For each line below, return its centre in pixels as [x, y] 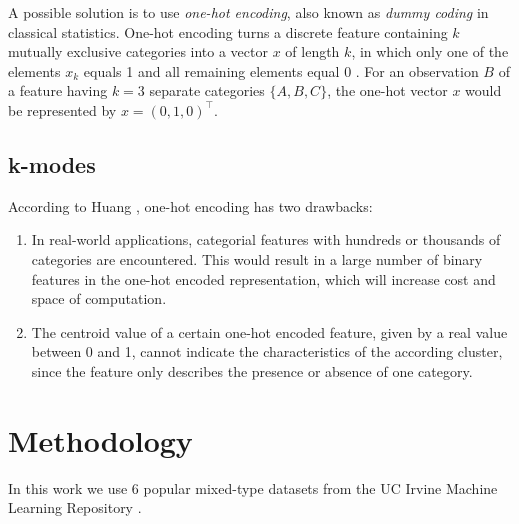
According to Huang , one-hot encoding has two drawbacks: [190, 205]
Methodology [100, 439]
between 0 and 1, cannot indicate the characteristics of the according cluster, [267, 351]
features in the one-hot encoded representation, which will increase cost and [263, 278]
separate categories [207, 90]
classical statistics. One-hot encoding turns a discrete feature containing [228, 31]
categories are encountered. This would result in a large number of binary [257, 258]
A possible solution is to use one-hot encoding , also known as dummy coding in [248, 12]
